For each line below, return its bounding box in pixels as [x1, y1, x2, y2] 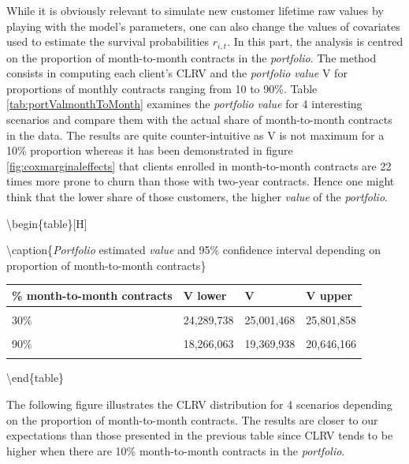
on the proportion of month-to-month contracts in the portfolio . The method [6, 49, 377, 65]
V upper [306, 286, 353, 303]
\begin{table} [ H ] [6, 215, 87, 231]
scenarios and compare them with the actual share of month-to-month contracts [6, 111, 392, 128]
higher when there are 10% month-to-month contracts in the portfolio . [6, 442, 345, 458]
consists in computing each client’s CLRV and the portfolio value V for [6, 65, 348, 81]
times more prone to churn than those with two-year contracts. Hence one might [6, 173, 395, 189]
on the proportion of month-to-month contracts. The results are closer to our [6, 411, 378, 428]
